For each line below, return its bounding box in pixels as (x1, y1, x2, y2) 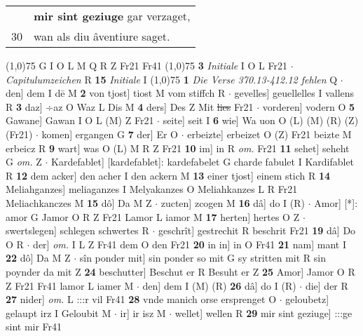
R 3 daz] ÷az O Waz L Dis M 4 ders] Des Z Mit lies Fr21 (6, 99, 254, 114)
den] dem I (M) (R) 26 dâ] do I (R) (142, 278, 296, 293)
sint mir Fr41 (6, 319, 62, 334)
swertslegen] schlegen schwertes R (6, 223, 149, 238)
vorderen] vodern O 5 (262, 99, 355, 114)
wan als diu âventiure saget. (34, 28, 170, 44)
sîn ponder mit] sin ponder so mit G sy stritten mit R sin (79, 250, 327, 265)
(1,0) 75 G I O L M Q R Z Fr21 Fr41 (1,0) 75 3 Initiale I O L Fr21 (6, 58, 287, 72)
